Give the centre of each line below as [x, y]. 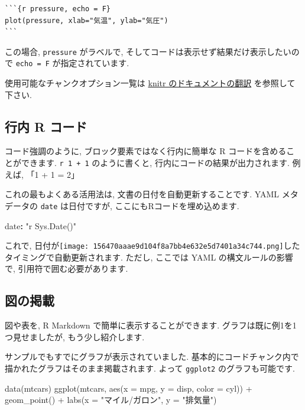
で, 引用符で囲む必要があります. [66, 269]
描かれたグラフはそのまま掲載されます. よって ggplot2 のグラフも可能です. [150, 368]
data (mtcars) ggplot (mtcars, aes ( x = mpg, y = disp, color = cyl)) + [129, 388]
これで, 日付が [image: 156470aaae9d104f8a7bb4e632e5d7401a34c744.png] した [152, 245]
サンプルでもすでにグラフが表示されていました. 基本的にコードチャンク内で [152, 357]
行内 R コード [46, 126]
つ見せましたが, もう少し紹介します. [75, 336]
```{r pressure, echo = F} [58, 9]
